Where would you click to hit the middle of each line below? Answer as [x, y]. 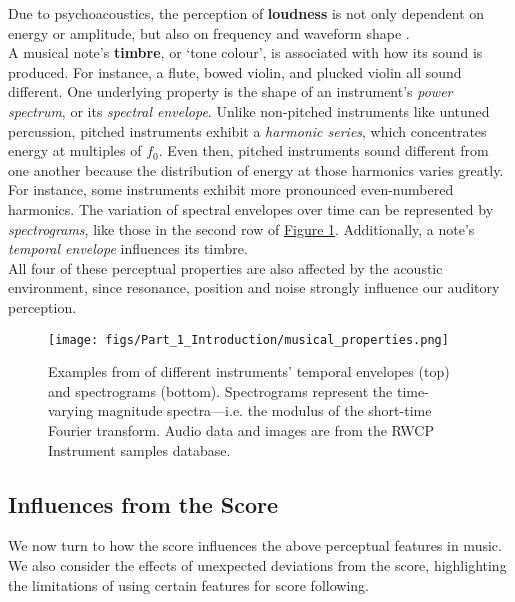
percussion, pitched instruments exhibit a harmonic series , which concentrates [247, 130]
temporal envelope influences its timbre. [128, 248]
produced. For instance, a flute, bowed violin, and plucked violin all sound [235, 71]
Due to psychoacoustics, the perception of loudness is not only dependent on [246, 13]
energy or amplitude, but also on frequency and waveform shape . [209, 32]
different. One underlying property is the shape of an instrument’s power [230, 91]
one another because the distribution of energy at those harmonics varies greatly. [256, 169]
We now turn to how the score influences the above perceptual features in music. [255, 545]
